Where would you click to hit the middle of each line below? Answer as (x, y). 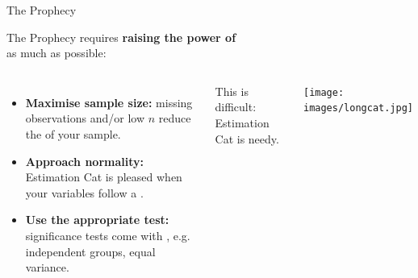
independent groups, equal (90, 251)
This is (232, 91)
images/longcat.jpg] (358, 108)
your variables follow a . (84, 192)
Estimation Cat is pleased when (104, 177)
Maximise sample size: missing (109, 102)
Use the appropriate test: (97, 220)
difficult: (236, 107)
